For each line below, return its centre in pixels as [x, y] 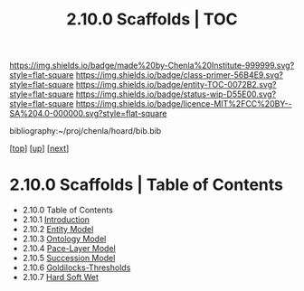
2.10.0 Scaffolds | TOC [152, 19]
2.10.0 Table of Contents [67, 210]
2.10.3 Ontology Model [64, 239]
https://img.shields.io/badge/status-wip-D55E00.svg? [176, 94]
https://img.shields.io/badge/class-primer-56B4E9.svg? [179, 75]
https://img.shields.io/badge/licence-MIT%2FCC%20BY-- [184, 104]
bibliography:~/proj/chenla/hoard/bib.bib [85, 131]
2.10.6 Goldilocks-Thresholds [76, 268]
